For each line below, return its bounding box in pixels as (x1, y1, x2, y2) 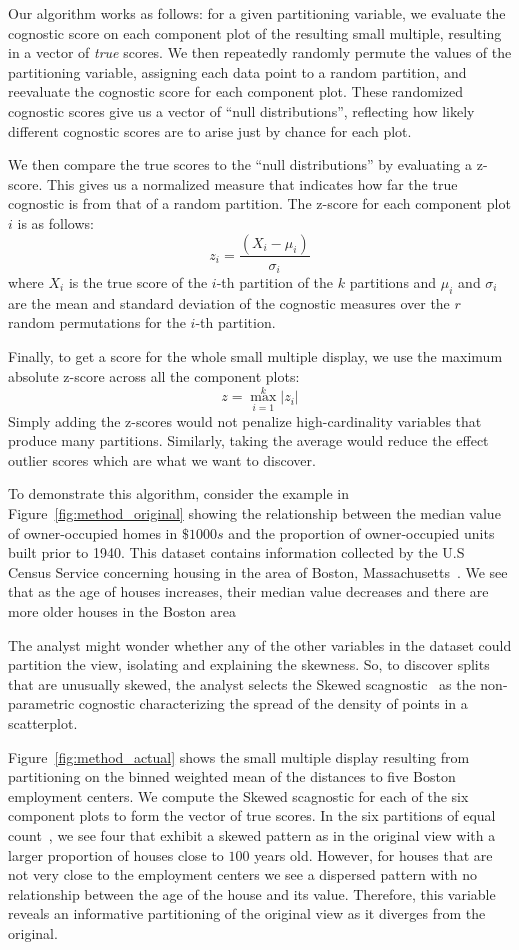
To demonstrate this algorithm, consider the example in (8, 483, 350, 504)
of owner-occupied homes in (8, 522, 178, 543)
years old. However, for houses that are (254, 844, 493, 865)
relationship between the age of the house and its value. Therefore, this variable (8, 883, 496, 904)
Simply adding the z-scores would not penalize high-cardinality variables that (8, 410, 482, 431)
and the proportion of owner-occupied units (228, 522, 495, 543)
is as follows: (17, 212, 94, 233)
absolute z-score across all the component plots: (8, 365, 300, 386)
